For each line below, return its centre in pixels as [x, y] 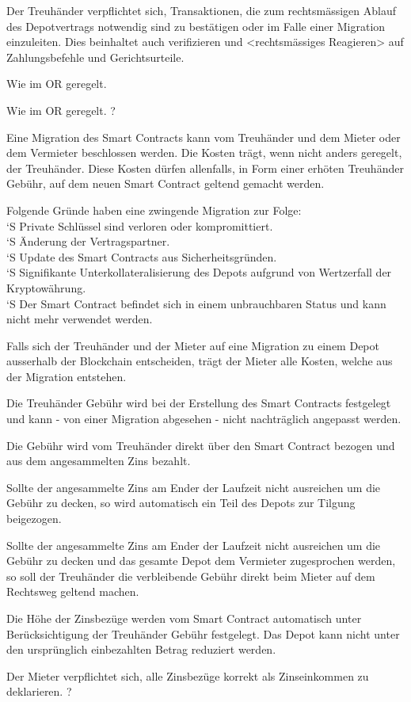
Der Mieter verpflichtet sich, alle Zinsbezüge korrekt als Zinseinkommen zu [188, 675]
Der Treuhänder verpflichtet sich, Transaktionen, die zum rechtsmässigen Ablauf [201, 10]
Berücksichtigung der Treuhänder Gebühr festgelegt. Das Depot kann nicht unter [203, 633]
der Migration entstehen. [67, 376]
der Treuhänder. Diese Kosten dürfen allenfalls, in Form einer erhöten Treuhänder [205, 168]
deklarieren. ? [39, 691]
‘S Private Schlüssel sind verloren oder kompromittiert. [140, 225]
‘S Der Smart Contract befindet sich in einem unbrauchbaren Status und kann [196, 303]
